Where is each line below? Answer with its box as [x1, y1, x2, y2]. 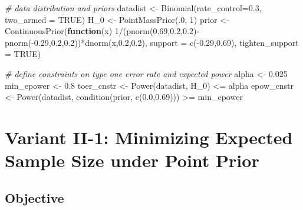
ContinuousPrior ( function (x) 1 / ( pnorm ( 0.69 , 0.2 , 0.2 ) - [5, 25, 200, 37]
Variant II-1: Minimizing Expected [5, 125, 293, 149]
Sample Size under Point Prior [5, 148, 259, 172]
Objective [5, 188, 64, 206]
